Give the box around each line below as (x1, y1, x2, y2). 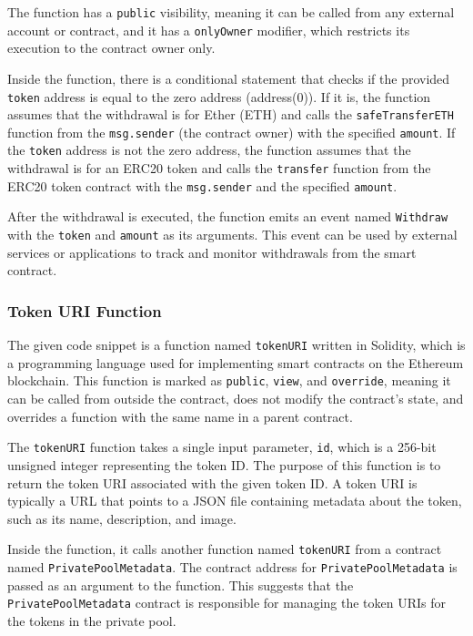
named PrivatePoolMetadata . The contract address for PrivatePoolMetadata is (7, 557, 458, 576)
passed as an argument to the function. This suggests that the (7, 575, 354, 594)
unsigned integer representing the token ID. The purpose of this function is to (7, 455, 441, 474)
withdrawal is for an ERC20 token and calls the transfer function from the (7, 159, 431, 178)
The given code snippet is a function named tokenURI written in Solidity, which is (7, 335, 466, 354)
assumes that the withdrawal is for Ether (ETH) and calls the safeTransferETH (7, 105, 454, 124)
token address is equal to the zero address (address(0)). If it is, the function (7, 87, 431, 106)
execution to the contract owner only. (7, 38, 216, 57)
